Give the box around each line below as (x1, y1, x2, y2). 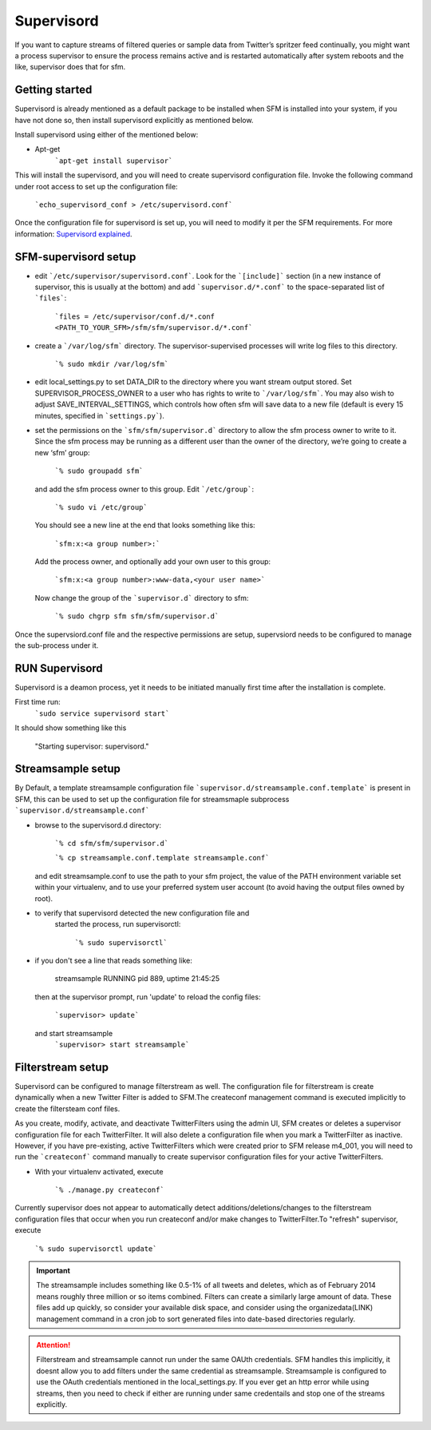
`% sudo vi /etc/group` (54, 502, 148, 511)
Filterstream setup (14, 1060, 109, 1074)
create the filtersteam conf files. (14, 1103, 121, 1114)
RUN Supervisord (14, 661, 103, 675)
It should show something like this (14, 723, 127, 733)
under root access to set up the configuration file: (14, 181, 179, 191)
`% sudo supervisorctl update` (34, 1244, 157, 1253)
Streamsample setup (14, 762, 121, 776)
